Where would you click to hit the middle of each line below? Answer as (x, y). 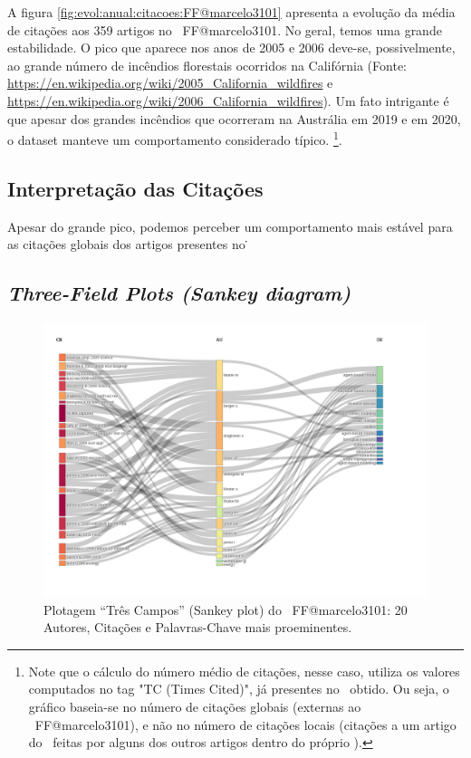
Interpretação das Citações (135, 188)
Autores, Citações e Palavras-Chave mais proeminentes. (198, 627)
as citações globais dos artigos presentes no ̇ (129, 244)
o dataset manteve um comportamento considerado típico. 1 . (175, 138)
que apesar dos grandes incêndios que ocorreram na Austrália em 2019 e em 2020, (234, 118)
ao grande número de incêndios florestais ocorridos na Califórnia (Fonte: (207, 65)
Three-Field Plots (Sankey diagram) (179, 293)
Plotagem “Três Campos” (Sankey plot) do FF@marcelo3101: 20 (226, 609)
